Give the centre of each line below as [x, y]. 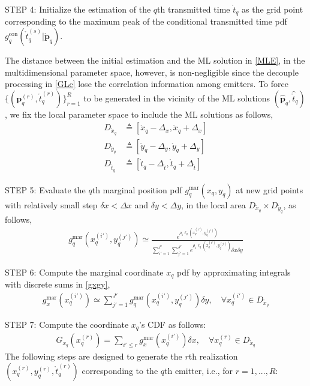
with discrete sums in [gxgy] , [58, 284]
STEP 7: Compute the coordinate [67, 324]
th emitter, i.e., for [199, 370]
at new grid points [270, 189]
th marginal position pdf [137, 189]
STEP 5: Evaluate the [45, 189]
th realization [213, 356]
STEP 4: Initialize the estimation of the [78, 9]
